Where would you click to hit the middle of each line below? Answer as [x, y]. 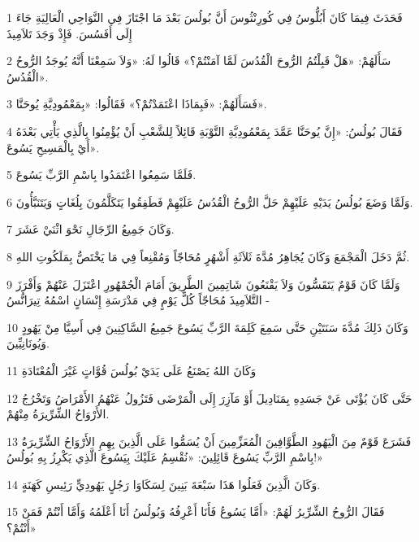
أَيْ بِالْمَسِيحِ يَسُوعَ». [53, 147]
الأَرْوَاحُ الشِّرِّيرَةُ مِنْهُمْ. [58, 414]
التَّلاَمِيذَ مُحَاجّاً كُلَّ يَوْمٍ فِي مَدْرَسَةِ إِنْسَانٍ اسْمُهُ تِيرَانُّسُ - [138, 300]
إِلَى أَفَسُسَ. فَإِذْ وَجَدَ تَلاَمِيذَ [69, 33]
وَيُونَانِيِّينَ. [28, 343]
